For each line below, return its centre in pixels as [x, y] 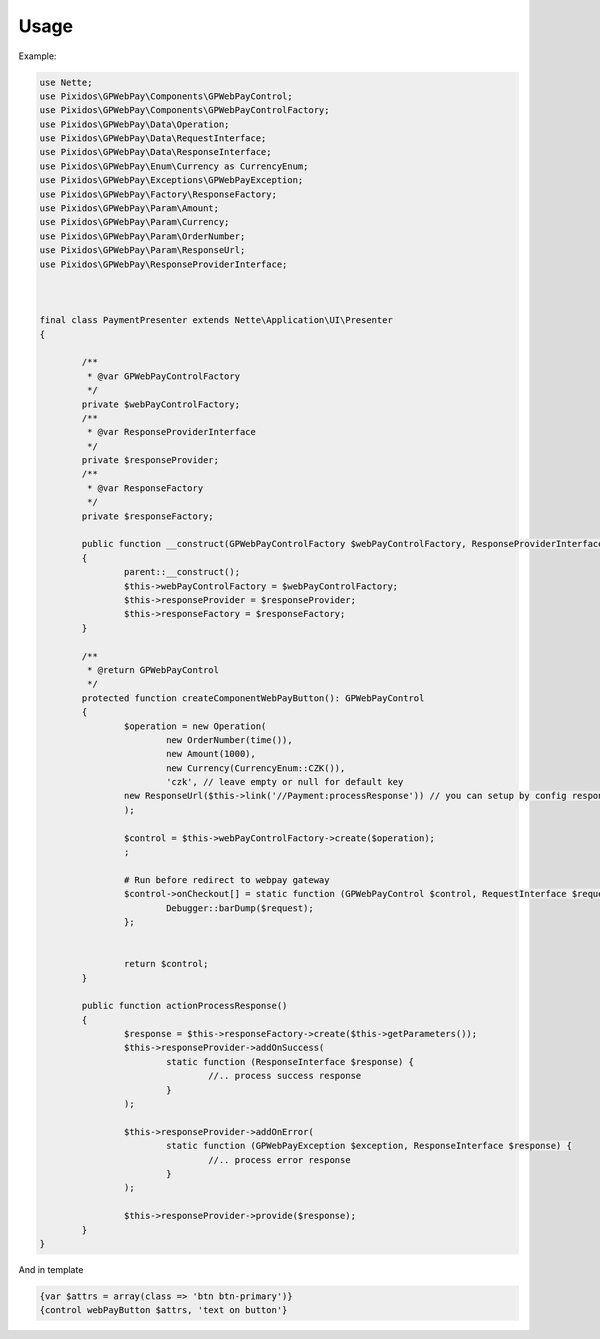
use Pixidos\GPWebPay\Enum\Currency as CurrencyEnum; [174, 166]
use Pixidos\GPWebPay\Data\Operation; [134, 124]
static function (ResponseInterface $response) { [290, 1061]
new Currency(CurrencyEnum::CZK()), [255, 768]
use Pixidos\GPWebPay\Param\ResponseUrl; [142, 250]
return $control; [166, 964]
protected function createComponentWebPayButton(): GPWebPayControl [253, 698]
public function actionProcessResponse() [184, 1006]
